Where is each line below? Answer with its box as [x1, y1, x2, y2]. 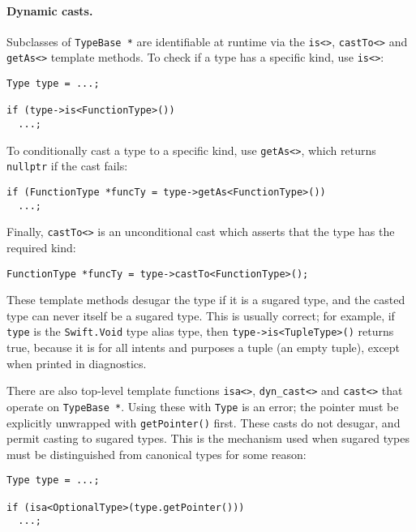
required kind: [6, 239, 76, 256]
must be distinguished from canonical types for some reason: [6, 445, 307, 462]
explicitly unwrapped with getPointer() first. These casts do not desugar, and [6, 414, 401, 431]
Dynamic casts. [6, 2, 93, 19]
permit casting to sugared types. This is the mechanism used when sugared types [6, 430, 410, 447]
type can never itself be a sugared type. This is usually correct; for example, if [6, 307, 395, 324]
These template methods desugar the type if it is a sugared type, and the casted [6, 291, 405, 308]
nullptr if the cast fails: [6, 157, 128, 174]
